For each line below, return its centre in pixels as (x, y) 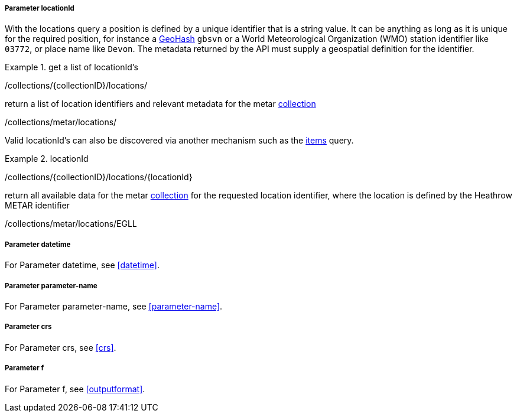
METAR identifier (37, 206)
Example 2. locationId (47, 159)
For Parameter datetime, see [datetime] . (82, 265)
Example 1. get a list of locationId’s (71, 67)
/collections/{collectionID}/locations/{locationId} (99, 177)
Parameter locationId (40, 8)
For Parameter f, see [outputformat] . (75, 389)
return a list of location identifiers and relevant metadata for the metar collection (160, 104)
